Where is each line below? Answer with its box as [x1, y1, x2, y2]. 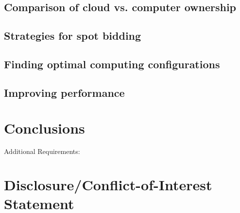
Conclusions [4, 118, 85, 138]
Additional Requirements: [4, 146, 80, 156]
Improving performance [4, 85, 125, 100]
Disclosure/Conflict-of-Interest [4, 175, 212, 195]
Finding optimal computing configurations [4, 56, 220, 71]
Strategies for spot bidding [4, 28, 141, 43]
